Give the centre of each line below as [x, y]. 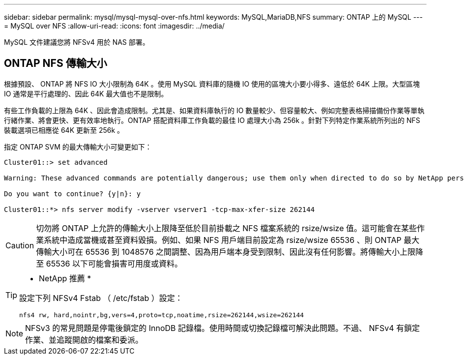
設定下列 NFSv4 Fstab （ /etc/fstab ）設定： [101, 298]
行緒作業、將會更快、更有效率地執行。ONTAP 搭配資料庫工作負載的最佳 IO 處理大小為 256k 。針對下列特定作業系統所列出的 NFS [212, 120]
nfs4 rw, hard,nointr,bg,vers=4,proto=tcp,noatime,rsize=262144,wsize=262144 [162, 315]
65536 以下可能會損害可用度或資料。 [114, 263]
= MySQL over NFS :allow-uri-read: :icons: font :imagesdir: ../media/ [114, 26]
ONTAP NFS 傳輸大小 [56, 63]
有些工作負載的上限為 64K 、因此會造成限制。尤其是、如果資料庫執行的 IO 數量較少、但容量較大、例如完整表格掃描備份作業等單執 [214, 110]
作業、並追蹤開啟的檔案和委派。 [84, 340]
